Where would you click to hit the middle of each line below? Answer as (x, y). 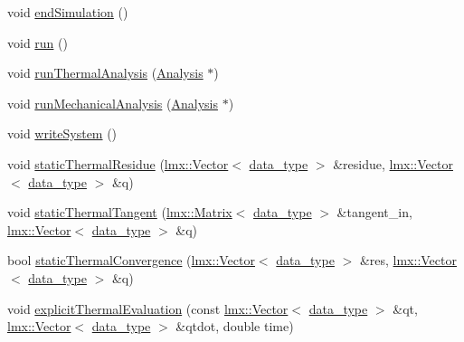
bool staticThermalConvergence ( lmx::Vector (131, 260)
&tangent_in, (374, 212)
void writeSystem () (62, 133)
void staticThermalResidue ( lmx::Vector (118, 163)
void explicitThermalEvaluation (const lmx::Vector (148, 308)
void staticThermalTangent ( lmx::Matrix (120, 212)
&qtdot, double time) (235, 326)
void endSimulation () (68, 12)
